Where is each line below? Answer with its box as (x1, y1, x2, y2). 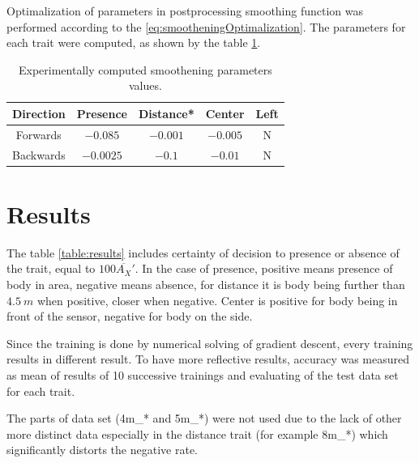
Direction (12, 104, 66, 121)
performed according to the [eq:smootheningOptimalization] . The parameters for (6, 18, 406, 35)
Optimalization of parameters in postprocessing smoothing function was (6, 2, 364, 19)
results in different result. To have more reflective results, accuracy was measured (6, 350, 409, 367)
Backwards (12, 146, 66, 163)
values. (128, 77, 162, 94)
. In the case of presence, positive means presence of (135, 260, 393, 277)
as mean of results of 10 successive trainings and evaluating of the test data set (6, 367, 399, 384)
